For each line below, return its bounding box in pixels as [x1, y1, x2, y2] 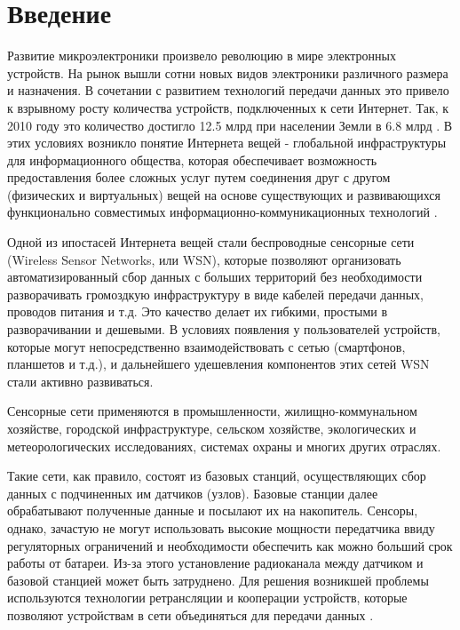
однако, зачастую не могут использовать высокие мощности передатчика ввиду [7, 518, 435, 537]
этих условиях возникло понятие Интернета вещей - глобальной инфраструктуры [7, 133, 447, 152]
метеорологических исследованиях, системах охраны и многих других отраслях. [7, 436, 441, 455]
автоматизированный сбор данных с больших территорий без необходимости [7, 267, 423, 286]
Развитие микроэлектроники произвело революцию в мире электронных [7, 46, 396, 65]
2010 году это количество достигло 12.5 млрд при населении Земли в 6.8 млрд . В [7, 116, 453, 134]
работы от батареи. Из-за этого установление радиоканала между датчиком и [7, 554, 424, 572]
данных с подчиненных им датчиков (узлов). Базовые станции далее [7, 483, 378, 502]
